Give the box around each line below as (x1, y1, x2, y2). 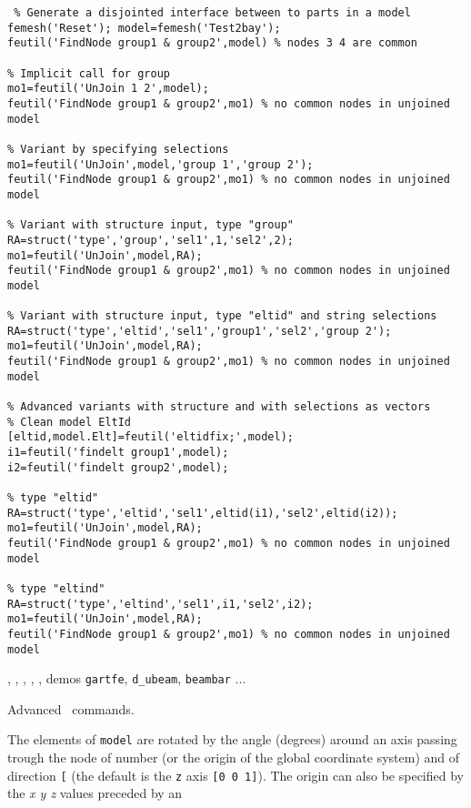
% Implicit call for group (7, 66, 170, 80)
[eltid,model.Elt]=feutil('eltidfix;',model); (7, 430, 294, 444)
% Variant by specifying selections (7, 142, 229, 156)
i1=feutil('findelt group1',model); (7, 446, 229, 460)
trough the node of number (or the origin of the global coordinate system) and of (7, 748, 459, 767)
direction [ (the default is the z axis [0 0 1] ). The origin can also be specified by (7, 765, 464, 784)
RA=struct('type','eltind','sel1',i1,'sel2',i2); (7, 597, 314, 611)
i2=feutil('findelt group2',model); (7, 460, 229, 474)
